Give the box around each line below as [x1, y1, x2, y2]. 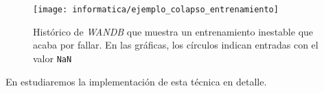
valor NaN [33, 51, 72, 65]
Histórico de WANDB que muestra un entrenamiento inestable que [33, 24, 314, 38]
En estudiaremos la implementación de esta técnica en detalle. [5, 74, 267, 88]
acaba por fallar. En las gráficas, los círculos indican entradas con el [33, 38, 319, 52]
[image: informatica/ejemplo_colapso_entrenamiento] [33, 5, 279, 14]
